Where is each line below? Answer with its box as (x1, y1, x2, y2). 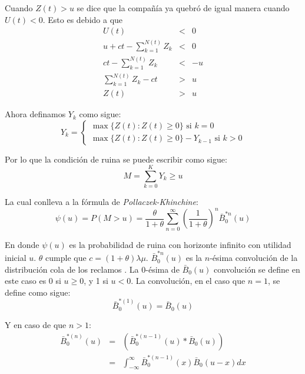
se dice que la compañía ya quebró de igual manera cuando (77, 2, 290, 14)
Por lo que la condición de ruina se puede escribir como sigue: (5, 153, 227, 165)
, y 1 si (84, 274, 108, 287)
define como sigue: (5, 286, 71, 298)
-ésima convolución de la (210, 251, 298, 264)
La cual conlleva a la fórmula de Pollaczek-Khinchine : (5, 196, 198, 208)
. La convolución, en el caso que (131, 274, 246, 287)
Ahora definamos (5, 108, 66, 120)
